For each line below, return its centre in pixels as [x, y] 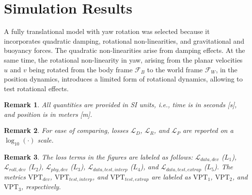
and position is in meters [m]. [48, 114]
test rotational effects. [36, 88]
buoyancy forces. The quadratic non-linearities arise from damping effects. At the [125, 50]
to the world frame [175, 69]
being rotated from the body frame [81, 69]
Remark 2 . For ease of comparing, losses [66, 130]
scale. [46, 140]
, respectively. [41, 187]
